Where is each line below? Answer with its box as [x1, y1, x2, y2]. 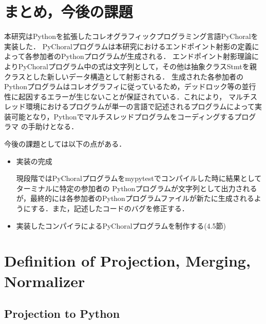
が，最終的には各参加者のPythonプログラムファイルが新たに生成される [16, 193, 254, 204]
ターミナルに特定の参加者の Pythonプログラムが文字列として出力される [16, 183, 257, 193]
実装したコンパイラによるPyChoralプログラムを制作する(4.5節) [16, 220, 226, 231]
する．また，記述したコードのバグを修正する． [30, 203, 189, 214]
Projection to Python [4, 306, 120, 321]
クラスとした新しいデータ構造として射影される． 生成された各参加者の [4, 71, 243, 82]
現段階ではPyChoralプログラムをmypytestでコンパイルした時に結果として [16, 173, 262, 184]
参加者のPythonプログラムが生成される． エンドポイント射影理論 [32, 51, 252, 62]
